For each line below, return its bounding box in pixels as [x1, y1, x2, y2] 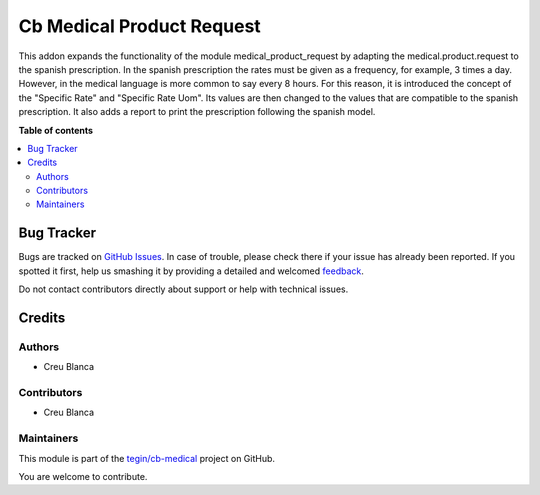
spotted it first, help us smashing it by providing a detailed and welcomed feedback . [18, 265, 365, 277]
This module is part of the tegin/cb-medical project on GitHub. [18, 452, 275, 464]
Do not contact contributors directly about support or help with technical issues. [18, 283, 349, 295]
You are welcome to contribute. [18, 470, 148, 482]
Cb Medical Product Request [18, 15, 262, 37]
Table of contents [18, 124, 94, 136]
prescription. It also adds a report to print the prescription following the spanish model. [18, 106, 376, 118]
